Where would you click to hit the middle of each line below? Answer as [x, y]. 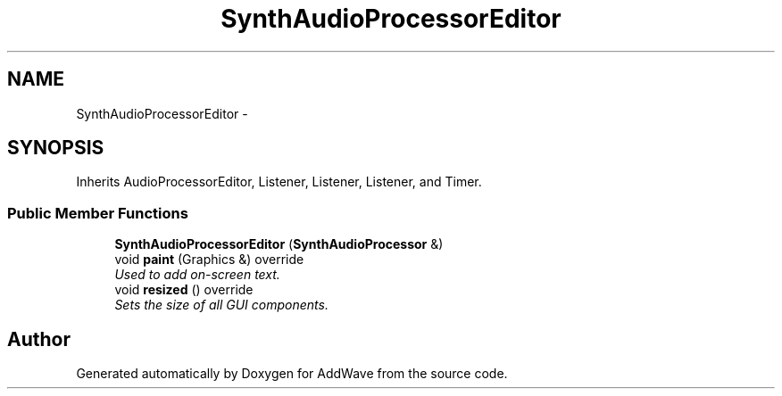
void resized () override [184, 290]
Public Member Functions [98, 213]
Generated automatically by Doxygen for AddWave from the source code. [292, 374]
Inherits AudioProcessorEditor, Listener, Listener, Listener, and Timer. [279, 182]
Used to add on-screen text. [197, 275]
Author [39, 339]
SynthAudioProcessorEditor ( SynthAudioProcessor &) [279, 244]
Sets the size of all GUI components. [221, 305]
